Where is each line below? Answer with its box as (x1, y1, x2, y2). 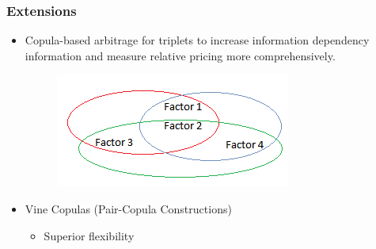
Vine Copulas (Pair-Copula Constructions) (25, 201, 232, 216)
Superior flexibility (44, 227, 135, 243)
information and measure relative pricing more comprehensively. (25, 47, 336, 63)
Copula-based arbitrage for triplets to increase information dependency (25, 32, 370, 48)
